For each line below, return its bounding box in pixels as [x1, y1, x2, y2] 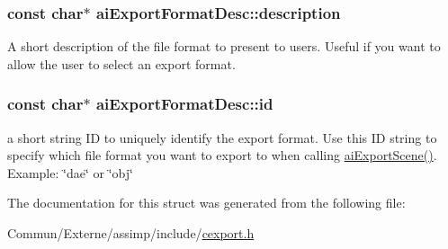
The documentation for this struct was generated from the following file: [7, 193, 406, 212]
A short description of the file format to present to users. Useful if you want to [7, 37, 441, 56]
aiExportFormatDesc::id [95, 93, 273, 115]
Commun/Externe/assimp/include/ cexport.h [7, 224, 255, 242]
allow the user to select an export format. [7, 54, 236, 73]
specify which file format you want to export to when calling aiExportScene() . [7, 146, 437, 165]
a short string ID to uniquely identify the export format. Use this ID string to [7, 128, 437, 147]
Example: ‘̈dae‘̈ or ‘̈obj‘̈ [7, 163, 133, 182]
